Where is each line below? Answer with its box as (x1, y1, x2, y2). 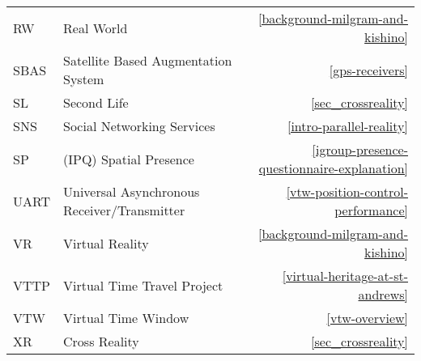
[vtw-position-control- (286, 182, 408, 201)
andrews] (358, 285, 408, 304)
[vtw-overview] (326, 308, 408, 327)
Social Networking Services (63, 117, 215, 135)
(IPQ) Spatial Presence (63, 149, 194, 168)
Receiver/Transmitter (63, 201, 185, 219)
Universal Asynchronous (63, 182, 200, 201)
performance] (334, 201, 408, 219)
